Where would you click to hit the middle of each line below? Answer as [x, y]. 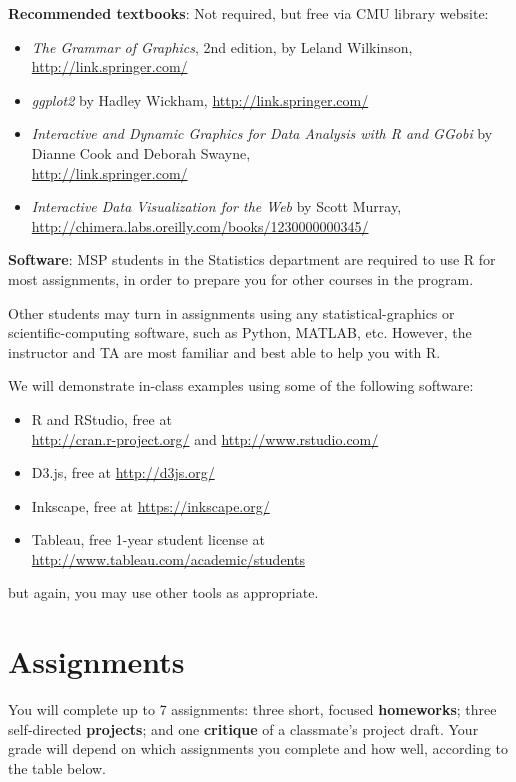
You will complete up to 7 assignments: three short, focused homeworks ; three [252, 709]
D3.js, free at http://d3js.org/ [123, 472]
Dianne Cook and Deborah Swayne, [141, 152]
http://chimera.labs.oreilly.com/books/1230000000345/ [200, 225]
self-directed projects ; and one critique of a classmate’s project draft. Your [243, 728]
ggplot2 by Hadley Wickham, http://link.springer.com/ [200, 99]
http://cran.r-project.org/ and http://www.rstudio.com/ [205, 438]
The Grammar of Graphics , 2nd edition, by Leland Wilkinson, [222, 46]
